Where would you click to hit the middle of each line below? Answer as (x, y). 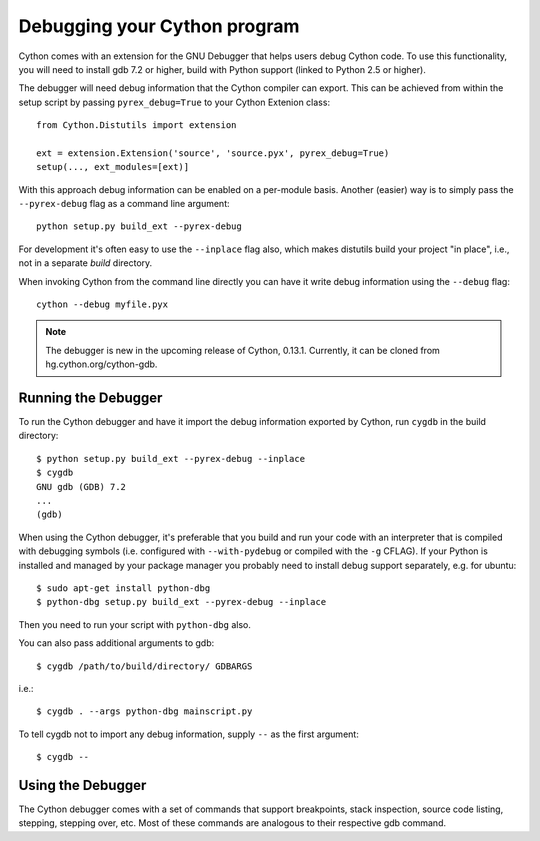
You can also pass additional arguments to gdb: (116, 643)
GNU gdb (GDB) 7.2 (81, 486)
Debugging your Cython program (159, 26)
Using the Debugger (82, 785)
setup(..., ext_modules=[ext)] (113, 167)
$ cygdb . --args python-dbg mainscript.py (144, 711)
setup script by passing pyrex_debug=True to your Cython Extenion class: (174, 102)
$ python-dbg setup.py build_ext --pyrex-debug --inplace (181, 602)
